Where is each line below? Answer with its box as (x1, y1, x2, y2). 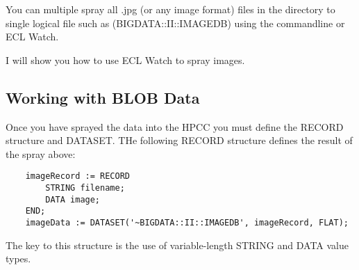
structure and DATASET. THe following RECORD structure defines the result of (6, 133, 353, 148)
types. (6, 251, 31, 266)
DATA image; (45, 194, 101, 205)
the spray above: (6, 146, 76, 161)
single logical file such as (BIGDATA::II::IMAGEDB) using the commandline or (6, 15, 345, 30)
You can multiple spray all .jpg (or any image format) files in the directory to (6, 2, 335, 16)
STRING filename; (45, 183, 125, 193)
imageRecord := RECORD (25, 171, 130, 182)
